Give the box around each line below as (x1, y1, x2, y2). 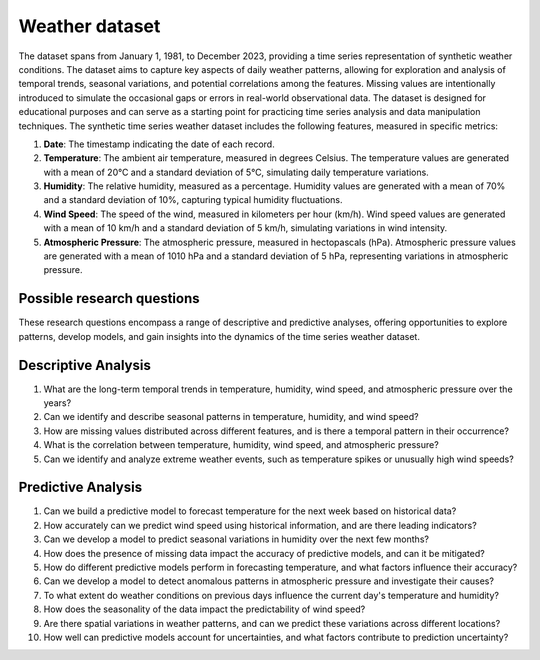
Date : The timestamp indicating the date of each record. (43, 138, 275, 150)
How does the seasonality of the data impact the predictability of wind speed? (43, 603, 366, 615)
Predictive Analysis (18, 479, 143, 496)
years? (43, 397, 72, 409)
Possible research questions (18, 290, 200, 307)
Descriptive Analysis (18, 356, 152, 374)
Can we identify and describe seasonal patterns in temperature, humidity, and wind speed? (43, 411, 419, 423)
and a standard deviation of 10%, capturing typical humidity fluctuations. (43, 194, 343, 206)
